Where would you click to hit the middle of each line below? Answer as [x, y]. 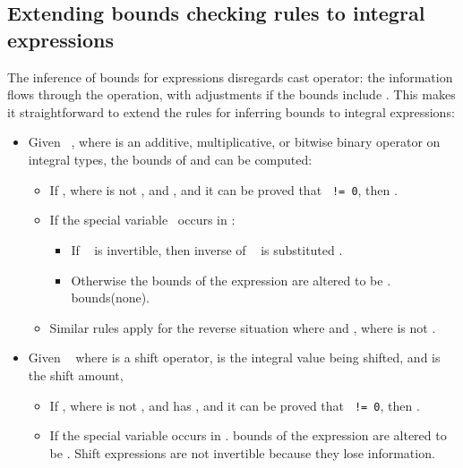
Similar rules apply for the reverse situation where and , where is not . [243, 327]
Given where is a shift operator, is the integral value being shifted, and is [234, 357]
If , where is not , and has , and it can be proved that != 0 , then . [235, 405]
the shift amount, [76, 374]
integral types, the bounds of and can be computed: [170, 160]
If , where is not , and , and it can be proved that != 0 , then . [223, 189]
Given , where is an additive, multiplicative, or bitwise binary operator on [234, 142]
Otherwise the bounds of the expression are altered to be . [231, 280]
